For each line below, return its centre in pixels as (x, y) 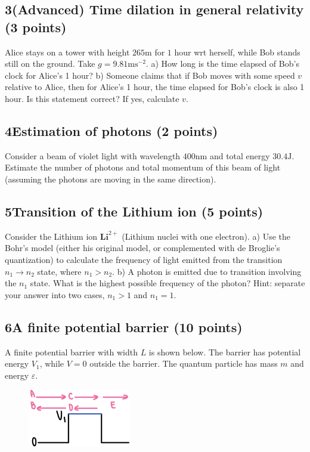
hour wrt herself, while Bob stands (237, 52)
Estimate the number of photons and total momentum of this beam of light (143, 167)
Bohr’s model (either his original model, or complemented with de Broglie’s (142, 248)
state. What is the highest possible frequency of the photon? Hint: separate (168, 283)
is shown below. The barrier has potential (225, 352)
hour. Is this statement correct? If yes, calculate (92, 98)
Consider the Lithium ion (51, 236)
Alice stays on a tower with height (67, 52)
